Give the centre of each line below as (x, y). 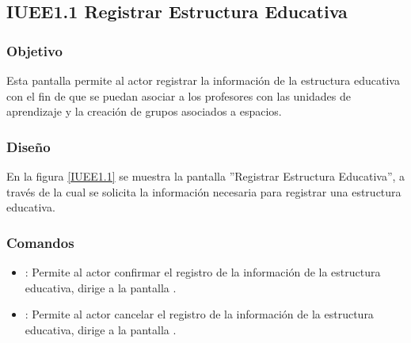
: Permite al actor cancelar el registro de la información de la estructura (199, 314)
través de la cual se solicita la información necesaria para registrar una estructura (204, 191)
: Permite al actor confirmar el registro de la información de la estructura (203, 272)
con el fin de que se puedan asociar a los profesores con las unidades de (179, 95)
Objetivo (34, 50)
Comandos (40, 242)
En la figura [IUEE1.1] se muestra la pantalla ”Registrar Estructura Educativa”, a (206, 176)
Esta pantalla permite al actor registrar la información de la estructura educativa (203, 80)
